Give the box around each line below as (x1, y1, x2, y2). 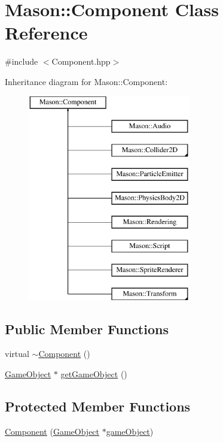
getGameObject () (60, 368, 127, 380)
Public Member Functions (5, 319, 169, 338)
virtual (5, 347, 29, 360)
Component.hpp (51, 55, 111, 68)
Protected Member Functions (5, 397, 191, 416)
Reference (5, 20, 88, 45)
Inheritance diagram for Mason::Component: (5, 75, 168, 87)
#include (5, 55, 38, 68)
